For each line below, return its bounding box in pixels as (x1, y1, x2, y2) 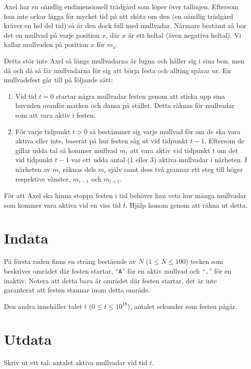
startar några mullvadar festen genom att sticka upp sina (56, 91, 225, 101)
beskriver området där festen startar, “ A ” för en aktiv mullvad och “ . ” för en (4, 265, 232, 276)
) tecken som (185, 256, 223, 266)
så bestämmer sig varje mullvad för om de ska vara (89, 126, 240, 136)
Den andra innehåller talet (4, 301, 82, 311)
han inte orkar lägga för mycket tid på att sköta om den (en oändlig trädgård (4, 11, 233, 21)
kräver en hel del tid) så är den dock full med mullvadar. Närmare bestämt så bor (4, 20, 247, 31)
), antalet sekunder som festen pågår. (127, 301, 237, 311)
